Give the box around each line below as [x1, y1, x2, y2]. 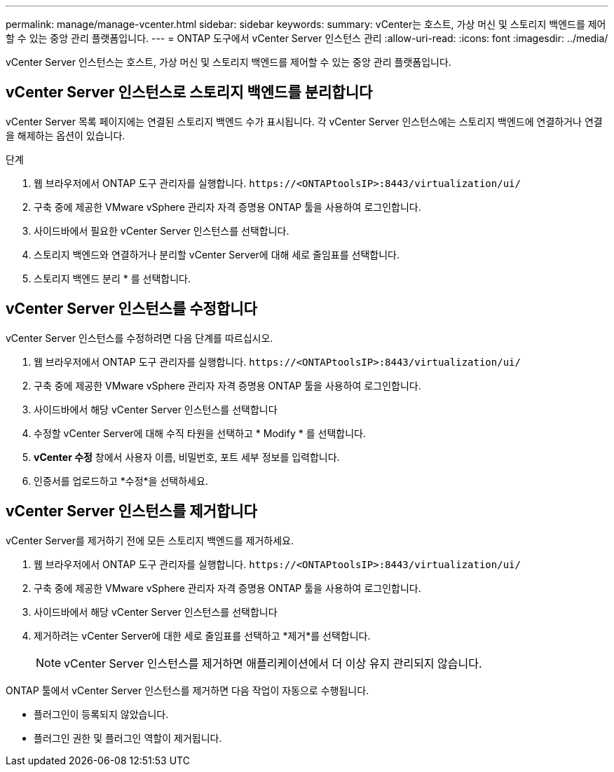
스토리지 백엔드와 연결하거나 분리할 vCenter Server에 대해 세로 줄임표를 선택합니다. [34, 248, 400, 261]
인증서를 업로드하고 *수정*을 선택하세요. [34, 474, 208, 487]
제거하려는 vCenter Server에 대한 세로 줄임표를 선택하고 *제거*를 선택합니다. [34, 629, 371, 642]
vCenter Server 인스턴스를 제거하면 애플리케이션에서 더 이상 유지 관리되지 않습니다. [64, 656, 482, 670]
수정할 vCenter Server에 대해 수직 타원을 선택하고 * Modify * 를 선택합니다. [34, 427, 366, 439]
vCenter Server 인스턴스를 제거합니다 [6, 502, 257, 521]
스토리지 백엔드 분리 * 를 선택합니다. [34, 272, 191, 284]
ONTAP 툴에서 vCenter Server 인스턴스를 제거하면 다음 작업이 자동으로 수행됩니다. [6, 684, 369, 696]
